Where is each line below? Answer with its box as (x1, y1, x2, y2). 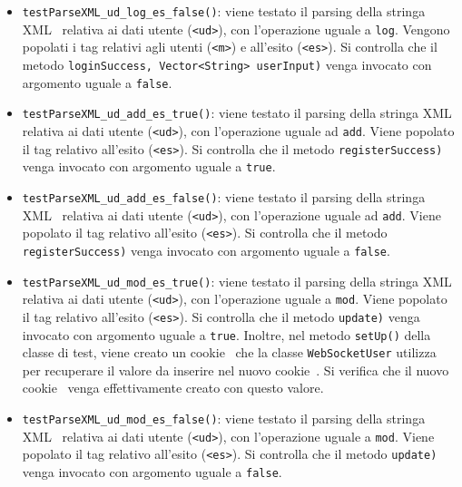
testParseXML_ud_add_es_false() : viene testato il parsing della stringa (22, 187, 426, 206)
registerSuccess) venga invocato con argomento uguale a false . (22, 240, 390, 259)
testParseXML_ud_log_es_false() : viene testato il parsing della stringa (22, 2, 426, 20)
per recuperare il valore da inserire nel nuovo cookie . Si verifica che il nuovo (22, 360, 449, 379)
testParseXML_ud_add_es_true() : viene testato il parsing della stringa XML (22, 103, 452, 122)
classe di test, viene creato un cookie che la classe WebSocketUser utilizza (22, 343, 437, 362)
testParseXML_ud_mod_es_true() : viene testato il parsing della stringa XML (22, 271, 452, 290)
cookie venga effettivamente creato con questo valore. (22, 378, 324, 397)
